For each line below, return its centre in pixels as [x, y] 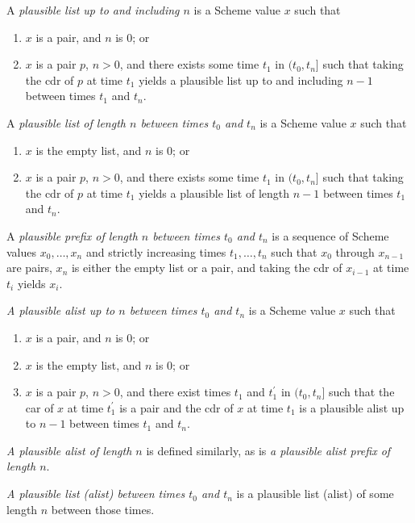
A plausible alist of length [69, 450]
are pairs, [29, 268]
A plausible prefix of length [72, 235]
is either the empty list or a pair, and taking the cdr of [207, 268]
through [355, 251]
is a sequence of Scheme [330, 235]
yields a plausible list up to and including [241, 79]
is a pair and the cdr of [176, 407]
